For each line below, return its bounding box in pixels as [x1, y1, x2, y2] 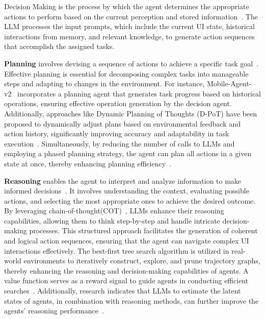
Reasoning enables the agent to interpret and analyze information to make [4, 175, 242, 186]
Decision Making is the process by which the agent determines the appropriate [4, 1, 249, 11]
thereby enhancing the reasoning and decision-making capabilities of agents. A [4, 265, 249, 276]
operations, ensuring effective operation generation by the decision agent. [4, 98, 232, 109]
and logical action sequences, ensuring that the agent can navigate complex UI [4, 235, 249, 246]
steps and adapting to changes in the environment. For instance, [4, 78, 205, 89]
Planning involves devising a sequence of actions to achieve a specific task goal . [4, 58, 259, 68]
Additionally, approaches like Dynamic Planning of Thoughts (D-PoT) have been [4, 108, 257, 118]
